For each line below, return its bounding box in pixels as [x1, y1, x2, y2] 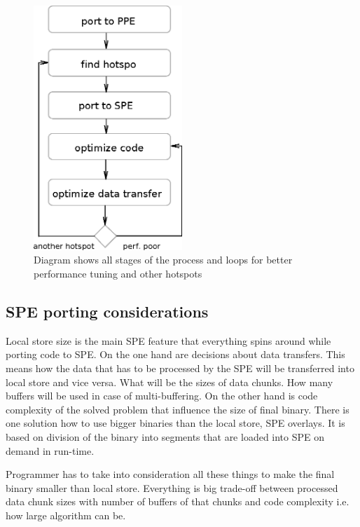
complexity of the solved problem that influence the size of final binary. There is [6, 402, 349, 416]
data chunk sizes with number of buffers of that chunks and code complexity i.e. [6, 494, 349, 509]
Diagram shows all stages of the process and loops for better [34, 252, 293, 267]
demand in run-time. [6, 443, 95, 458]
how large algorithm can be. [6, 507, 126, 522]
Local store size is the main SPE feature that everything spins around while [6, 333, 331, 348]
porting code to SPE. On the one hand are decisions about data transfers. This [6, 347, 345, 362]
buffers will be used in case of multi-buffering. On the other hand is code [6, 388, 318, 403]
